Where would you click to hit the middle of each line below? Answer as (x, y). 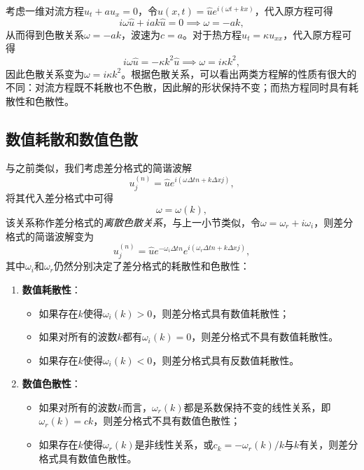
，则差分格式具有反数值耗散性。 (226, 360)
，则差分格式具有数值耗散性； (221, 313)
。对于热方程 (212, 34)
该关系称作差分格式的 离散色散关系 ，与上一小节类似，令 (133, 222)
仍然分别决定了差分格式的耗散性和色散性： (152, 266)
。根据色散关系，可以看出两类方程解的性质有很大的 (239, 73)
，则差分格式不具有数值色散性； (167, 421)
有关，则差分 (329, 444)
